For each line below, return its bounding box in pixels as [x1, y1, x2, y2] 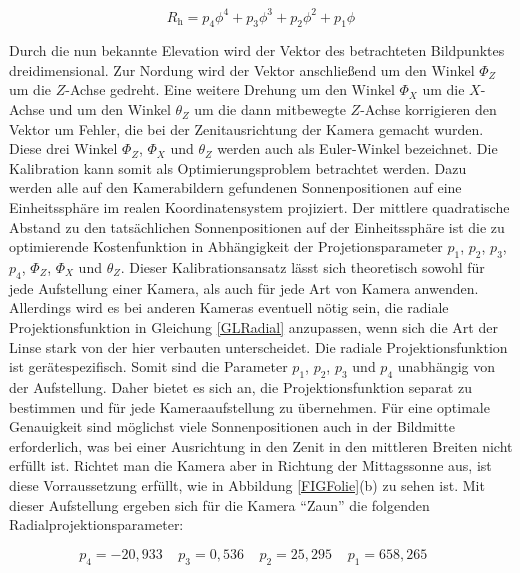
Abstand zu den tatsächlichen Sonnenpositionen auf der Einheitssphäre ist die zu [9, 216, 505, 237]
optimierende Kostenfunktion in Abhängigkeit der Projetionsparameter [9, 236, 443, 257]
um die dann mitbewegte [194, 99, 346, 120]
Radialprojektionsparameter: [9, 514, 184, 535]
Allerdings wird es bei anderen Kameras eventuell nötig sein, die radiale [9, 297, 449, 318]
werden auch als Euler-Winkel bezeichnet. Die [217, 138, 498, 159]
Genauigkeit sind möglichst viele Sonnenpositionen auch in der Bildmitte [9, 416, 455, 437]
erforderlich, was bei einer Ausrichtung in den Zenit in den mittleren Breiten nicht [9, 435, 513, 456]
